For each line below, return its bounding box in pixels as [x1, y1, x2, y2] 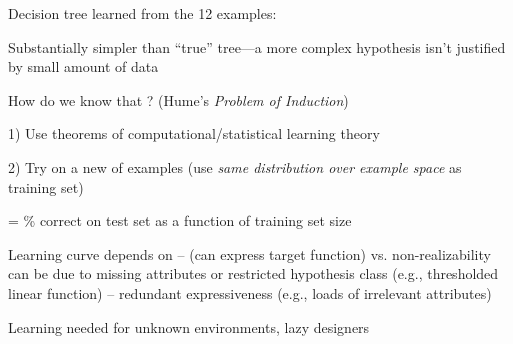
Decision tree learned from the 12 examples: [8, 3, 277, 23]
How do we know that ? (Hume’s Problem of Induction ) [8, 89, 349, 110]
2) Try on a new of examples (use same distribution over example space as [8, 156, 462, 177]
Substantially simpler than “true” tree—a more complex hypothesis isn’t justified [8, 36, 506, 57]
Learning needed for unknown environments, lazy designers [8, 316, 370, 337]
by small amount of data [8, 56, 159, 77]
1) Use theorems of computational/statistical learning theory [8, 123, 380, 144]
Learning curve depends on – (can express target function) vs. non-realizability [8, 243, 491, 264]
